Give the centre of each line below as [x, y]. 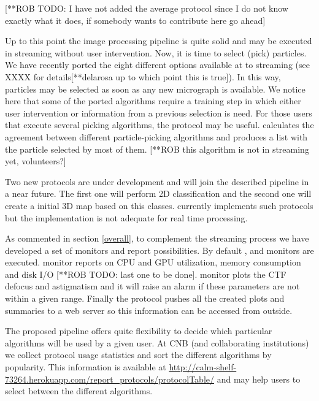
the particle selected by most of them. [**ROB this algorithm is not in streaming [157, 149]
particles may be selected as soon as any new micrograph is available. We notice [155, 89]
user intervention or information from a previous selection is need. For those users [159, 113]
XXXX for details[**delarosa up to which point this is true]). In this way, [143, 76]
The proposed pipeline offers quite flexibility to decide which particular [139, 331]
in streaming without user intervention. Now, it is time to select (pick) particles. [156, 52]
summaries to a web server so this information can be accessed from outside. [149, 310]
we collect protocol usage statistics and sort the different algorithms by [138, 355]
